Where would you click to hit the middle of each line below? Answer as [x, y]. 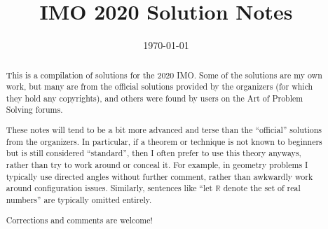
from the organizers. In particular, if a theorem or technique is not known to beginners [164, 141]
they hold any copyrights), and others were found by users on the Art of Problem [155, 98]
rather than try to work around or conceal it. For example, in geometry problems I [157, 165]
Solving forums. [34, 110]
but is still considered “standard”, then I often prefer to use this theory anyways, [153, 153]
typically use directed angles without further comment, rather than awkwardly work [159, 176]
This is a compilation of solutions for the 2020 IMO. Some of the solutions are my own [164, 75]
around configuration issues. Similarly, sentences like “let [109, 188]
